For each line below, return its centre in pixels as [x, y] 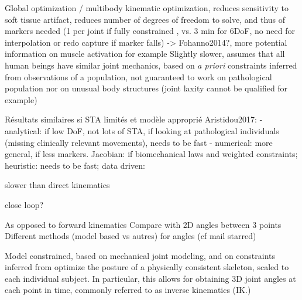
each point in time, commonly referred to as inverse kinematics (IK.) [128, 290]
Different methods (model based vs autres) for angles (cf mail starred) [131, 236]
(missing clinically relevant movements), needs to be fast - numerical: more [139, 142]
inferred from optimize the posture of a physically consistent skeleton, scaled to [147, 267]
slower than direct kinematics [57, 185]
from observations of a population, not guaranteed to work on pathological [138, 76]
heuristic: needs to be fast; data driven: [75, 165]
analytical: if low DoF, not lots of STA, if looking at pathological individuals [142, 130]
